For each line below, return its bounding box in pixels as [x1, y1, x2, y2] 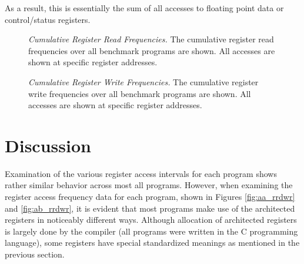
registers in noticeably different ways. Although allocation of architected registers [5, 213, 297, 226]
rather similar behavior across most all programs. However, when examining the [5, 179, 293, 191]
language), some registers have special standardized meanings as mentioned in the [5, 236, 300, 249]
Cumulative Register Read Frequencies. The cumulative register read [28, 33, 274, 45]
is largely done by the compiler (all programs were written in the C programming [5, 225, 298, 237]
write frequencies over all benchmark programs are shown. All [28, 87, 251, 99]
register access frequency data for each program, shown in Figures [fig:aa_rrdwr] [5, 191, 295, 203]
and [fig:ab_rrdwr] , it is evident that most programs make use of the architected [5, 202, 295, 214]
